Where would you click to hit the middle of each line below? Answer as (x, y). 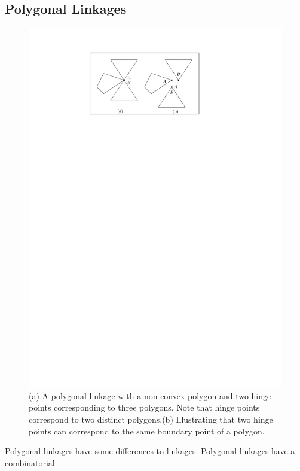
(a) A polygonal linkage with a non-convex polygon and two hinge (150, 395)
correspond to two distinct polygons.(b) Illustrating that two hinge (151, 419)
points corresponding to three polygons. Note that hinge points (144, 407)
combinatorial (30, 462)
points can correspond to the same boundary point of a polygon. (147, 431)
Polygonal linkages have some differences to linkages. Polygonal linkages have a (150, 451)
